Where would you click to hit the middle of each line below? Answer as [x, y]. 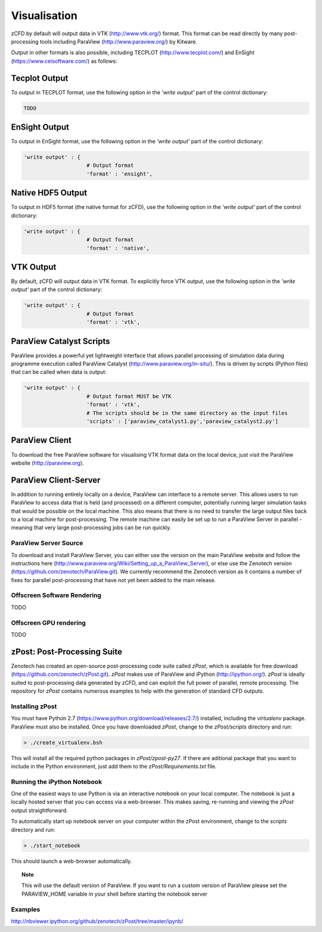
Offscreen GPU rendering [48, 623]
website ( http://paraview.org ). [47, 463]
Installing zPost [34, 706]
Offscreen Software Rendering [56, 595]
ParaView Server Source [47, 543]
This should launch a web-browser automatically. [72, 861]
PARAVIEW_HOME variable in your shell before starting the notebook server [115, 894]
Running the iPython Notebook [57, 782]
